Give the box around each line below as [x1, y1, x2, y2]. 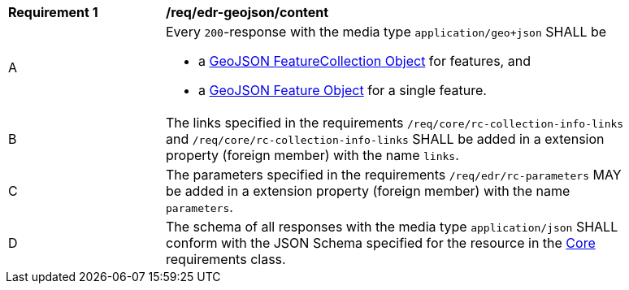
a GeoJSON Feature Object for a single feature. [198, 82, 487, 98]
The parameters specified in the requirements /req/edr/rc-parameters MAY [166, 167, 622, 183]
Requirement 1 [8, 4, 98, 20]
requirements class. [166, 251, 286, 267]
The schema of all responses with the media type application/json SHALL [166, 219, 618, 235]
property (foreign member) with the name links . [166, 147, 459, 163]
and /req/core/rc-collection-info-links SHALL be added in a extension [166, 131, 605, 147]
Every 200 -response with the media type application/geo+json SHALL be [166, 24, 607, 40]
